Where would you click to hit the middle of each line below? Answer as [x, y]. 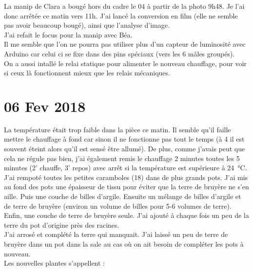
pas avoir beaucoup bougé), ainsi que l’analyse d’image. [87, 25]
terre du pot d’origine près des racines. [62, 225]
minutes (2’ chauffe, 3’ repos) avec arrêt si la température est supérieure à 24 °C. [126, 168]
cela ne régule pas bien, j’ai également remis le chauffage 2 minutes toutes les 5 [122, 158]
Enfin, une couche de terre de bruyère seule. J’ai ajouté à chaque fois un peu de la [126, 215]
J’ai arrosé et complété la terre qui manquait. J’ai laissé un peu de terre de [116, 234]
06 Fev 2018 [45, 106]
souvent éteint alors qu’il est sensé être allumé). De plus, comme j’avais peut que [125, 149]
